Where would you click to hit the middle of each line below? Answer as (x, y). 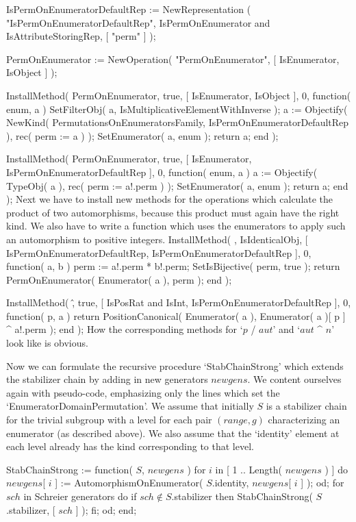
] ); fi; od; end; (106, 509)
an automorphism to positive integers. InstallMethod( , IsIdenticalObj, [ (157, 239)
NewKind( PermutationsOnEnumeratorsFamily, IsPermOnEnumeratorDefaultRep (178, 122)
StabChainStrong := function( (69, 469)
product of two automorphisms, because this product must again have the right (173, 212)
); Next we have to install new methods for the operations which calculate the (170, 199)
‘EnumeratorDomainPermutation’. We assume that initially (130, 406)
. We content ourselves (294, 379)
